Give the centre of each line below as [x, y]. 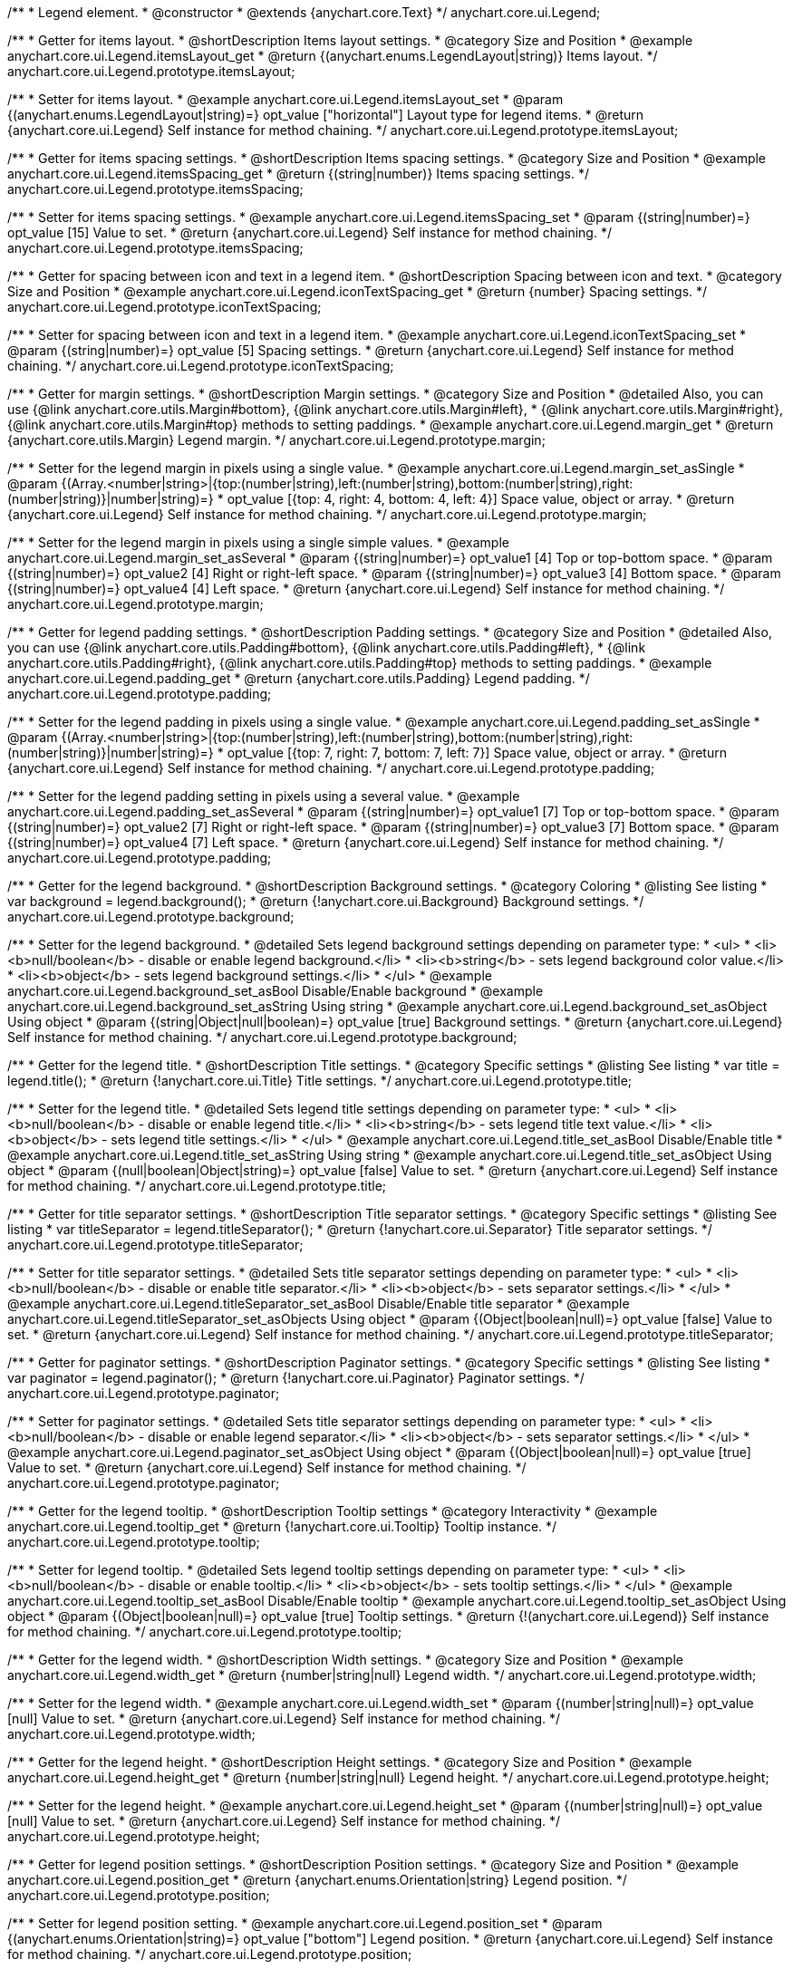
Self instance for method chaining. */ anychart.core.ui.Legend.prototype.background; [262, 1037]
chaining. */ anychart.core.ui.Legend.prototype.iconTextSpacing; [201, 366]
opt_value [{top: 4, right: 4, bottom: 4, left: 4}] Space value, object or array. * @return [481, 499]
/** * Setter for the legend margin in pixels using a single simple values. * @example [258, 542]
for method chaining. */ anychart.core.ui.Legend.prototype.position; [210, 1954]
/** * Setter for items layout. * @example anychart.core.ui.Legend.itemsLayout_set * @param [285, 99]
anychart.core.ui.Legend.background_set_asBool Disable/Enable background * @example [276, 991]
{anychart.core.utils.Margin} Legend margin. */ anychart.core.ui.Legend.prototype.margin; [276, 440]
